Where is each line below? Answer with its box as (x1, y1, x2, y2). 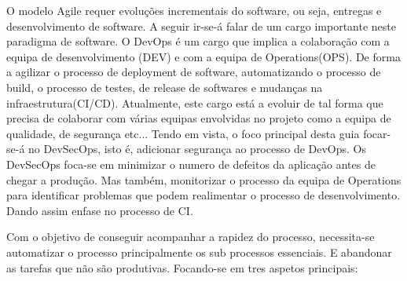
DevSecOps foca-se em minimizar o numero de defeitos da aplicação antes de (6, 155, 376, 172)
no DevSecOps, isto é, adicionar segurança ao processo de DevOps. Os (28, 140, 367, 157)
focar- (363, 125, 391, 141)
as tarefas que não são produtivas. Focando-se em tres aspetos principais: (6, 259, 358, 276)
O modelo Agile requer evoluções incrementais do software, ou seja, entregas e (6, 2, 382, 18)
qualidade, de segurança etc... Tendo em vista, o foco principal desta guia (6, 125, 360, 141)
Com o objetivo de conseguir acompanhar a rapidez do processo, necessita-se (6, 228, 375, 245)
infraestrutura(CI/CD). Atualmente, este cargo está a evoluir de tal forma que (6, 94, 383, 111)
